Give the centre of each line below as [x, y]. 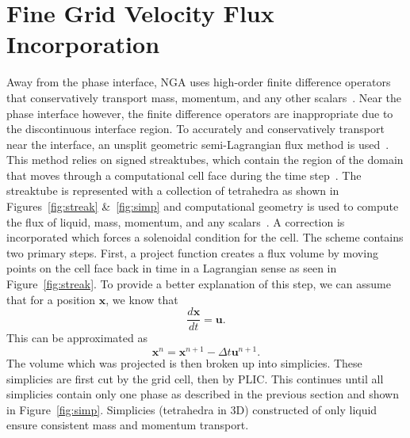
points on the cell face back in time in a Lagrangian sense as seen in [172, 268]
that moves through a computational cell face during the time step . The [184, 175]
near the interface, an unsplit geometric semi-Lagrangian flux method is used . [198, 144]
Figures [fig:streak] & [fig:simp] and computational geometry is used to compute [203, 206]
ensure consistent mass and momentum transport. [128, 425]
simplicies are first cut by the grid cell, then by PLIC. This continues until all [195, 378]
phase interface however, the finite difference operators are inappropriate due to [200, 113]
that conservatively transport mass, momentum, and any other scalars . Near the [204, 97]
